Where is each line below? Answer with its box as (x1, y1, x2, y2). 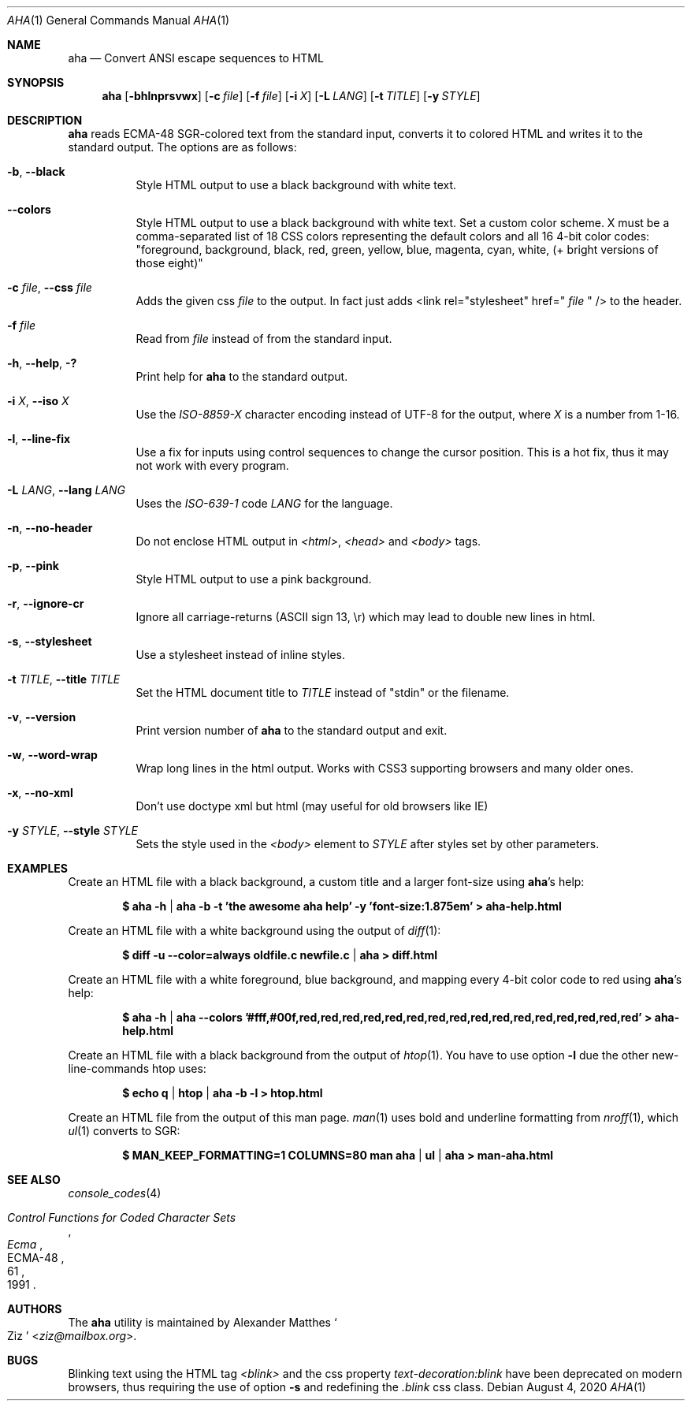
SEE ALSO (7, 1173, 61, 1186)
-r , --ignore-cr (7, 597, 84, 610)
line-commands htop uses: (68, 1062, 206, 1075)
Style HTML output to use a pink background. (136, 572, 372, 586)
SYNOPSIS (7, 76, 65, 89)
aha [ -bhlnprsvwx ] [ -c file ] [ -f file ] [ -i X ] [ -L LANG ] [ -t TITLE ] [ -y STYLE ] (102, 89, 481, 102)
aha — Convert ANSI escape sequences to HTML (68, 51, 324, 65)
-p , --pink (7, 559, 59, 572)
